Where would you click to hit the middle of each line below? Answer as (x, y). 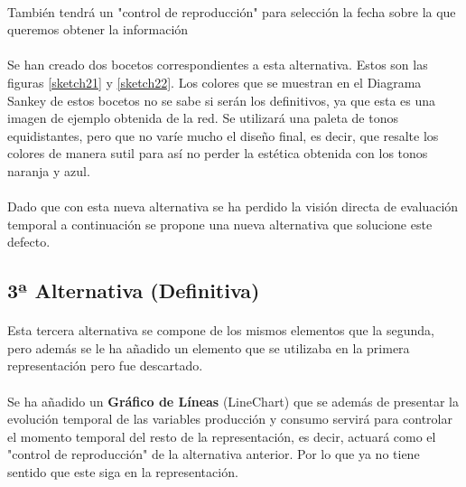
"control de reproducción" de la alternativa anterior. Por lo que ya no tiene (214, 454)
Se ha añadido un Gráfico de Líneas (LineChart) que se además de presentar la (233, 401)
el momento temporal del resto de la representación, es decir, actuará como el (222, 436)
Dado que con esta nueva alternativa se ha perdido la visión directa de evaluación (233, 206)
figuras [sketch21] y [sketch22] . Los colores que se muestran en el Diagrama (214, 82)
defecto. (29, 242)
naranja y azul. (49, 170)
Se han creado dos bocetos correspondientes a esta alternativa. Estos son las (218, 65)
